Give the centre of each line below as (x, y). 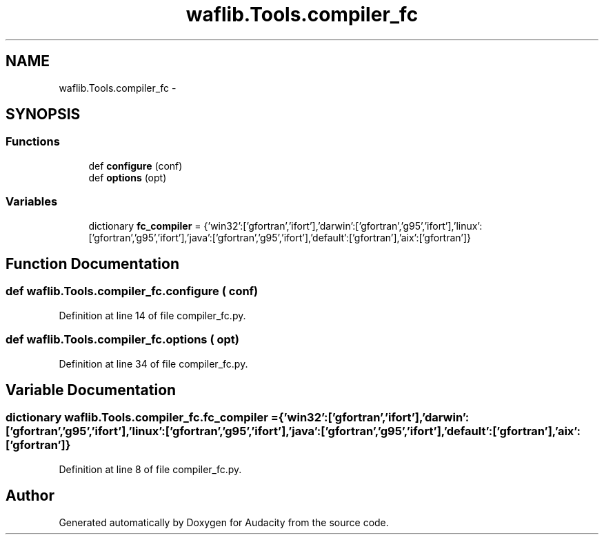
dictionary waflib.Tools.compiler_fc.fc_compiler (137, 418)
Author (30, 496)
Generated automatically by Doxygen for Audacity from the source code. (224, 522)
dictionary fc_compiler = (145, 226)
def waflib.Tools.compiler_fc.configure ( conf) (132, 291)
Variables (32, 202)
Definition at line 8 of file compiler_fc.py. (150, 469)
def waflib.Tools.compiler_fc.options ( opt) (122, 340)
